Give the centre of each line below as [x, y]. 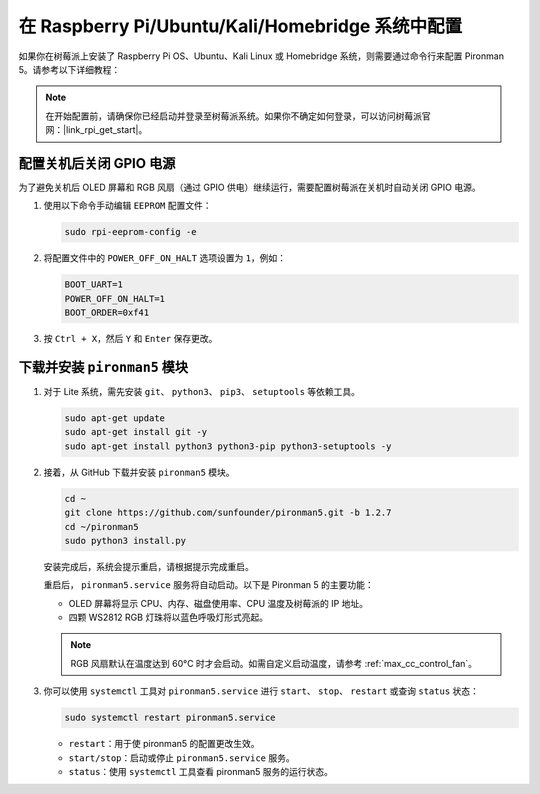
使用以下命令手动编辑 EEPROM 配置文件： [127, 206]
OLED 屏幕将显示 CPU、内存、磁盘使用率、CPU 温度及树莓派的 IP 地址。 [218, 603]
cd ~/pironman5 [101, 526]
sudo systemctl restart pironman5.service [170, 718]
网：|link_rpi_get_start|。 [96, 130]
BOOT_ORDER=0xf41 [107, 313]
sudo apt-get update [114, 418]
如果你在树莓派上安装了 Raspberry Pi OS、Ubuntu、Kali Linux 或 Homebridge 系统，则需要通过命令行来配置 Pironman [261, 56]
